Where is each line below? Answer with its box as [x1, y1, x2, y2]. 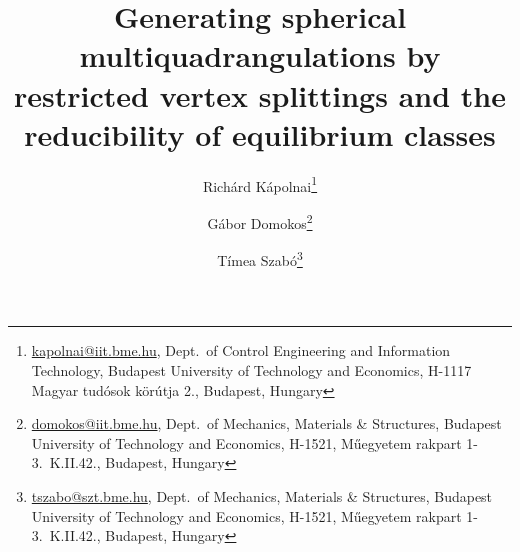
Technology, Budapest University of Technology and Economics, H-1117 [31, 360, 472, 381]
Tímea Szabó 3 [217, 247, 303, 270]
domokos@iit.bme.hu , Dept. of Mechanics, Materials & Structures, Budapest [31, 413, 502, 434]
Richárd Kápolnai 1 [202, 172, 318, 196]
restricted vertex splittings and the [14, 74, 506, 115]
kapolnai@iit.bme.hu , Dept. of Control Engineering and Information [31, 340, 451, 361]
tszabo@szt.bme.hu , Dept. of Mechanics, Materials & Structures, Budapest [31, 486, 493, 506]
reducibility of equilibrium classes [24, 113, 496, 154]
